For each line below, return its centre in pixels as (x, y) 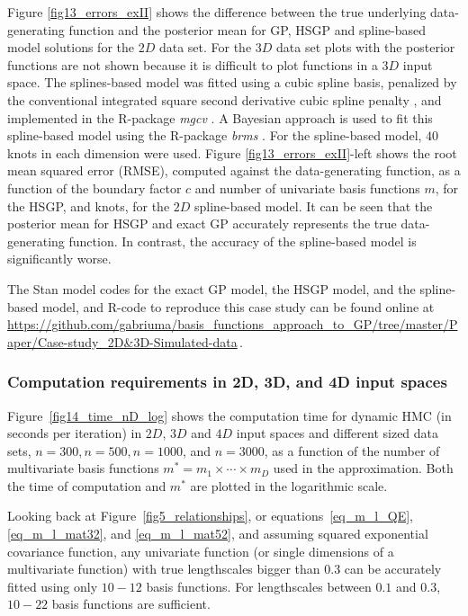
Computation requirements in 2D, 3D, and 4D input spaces (227, 382)
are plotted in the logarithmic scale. (289, 485)
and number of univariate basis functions (307, 187)
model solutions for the (71, 47)
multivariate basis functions (83, 468)
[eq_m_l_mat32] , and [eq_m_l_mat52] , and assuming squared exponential (218, 534)
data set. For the (205, 47)
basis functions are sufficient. (131, 604)
